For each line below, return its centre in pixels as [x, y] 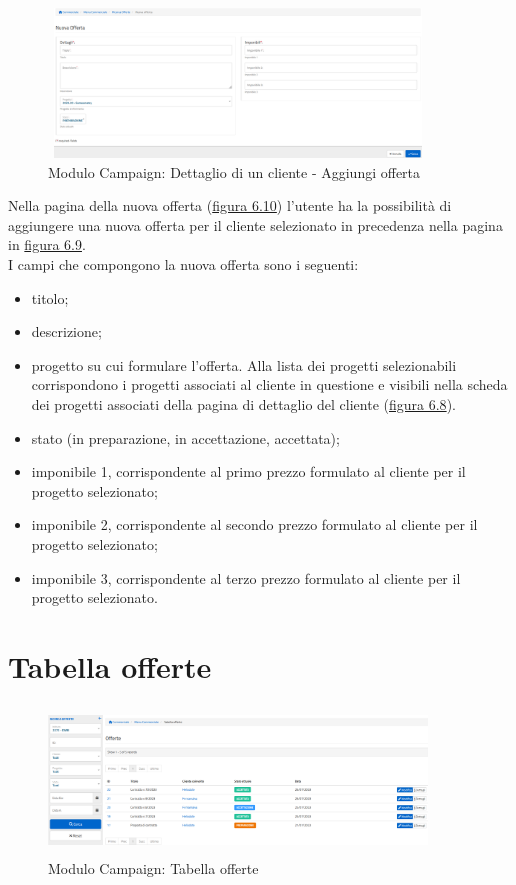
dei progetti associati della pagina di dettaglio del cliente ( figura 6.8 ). [243, 403]
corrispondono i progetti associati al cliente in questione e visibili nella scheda [269, 384]
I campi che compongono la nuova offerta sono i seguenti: [183, 263]
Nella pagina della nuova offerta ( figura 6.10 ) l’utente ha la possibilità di [230, 205]
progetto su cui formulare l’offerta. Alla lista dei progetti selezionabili [244, 364]
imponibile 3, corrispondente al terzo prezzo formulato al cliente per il [246, 577]
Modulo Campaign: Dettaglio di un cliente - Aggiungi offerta [234, 171]
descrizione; [66, 331]
